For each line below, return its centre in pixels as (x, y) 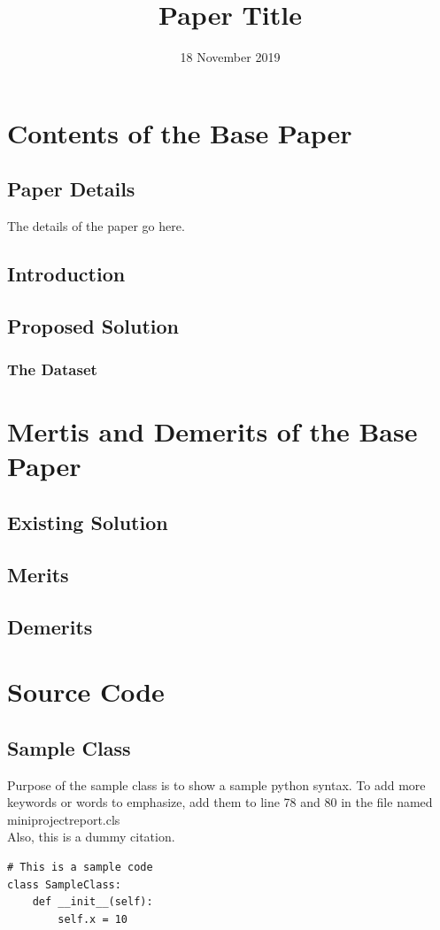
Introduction (66, 274)
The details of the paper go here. (96, 226)
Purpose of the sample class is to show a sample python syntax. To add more (216, 784)
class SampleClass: (64, 884)
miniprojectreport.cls (64, 819)
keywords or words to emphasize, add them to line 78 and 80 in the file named (220, 802)
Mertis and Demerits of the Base (212, 431)
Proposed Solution (93, 325)
